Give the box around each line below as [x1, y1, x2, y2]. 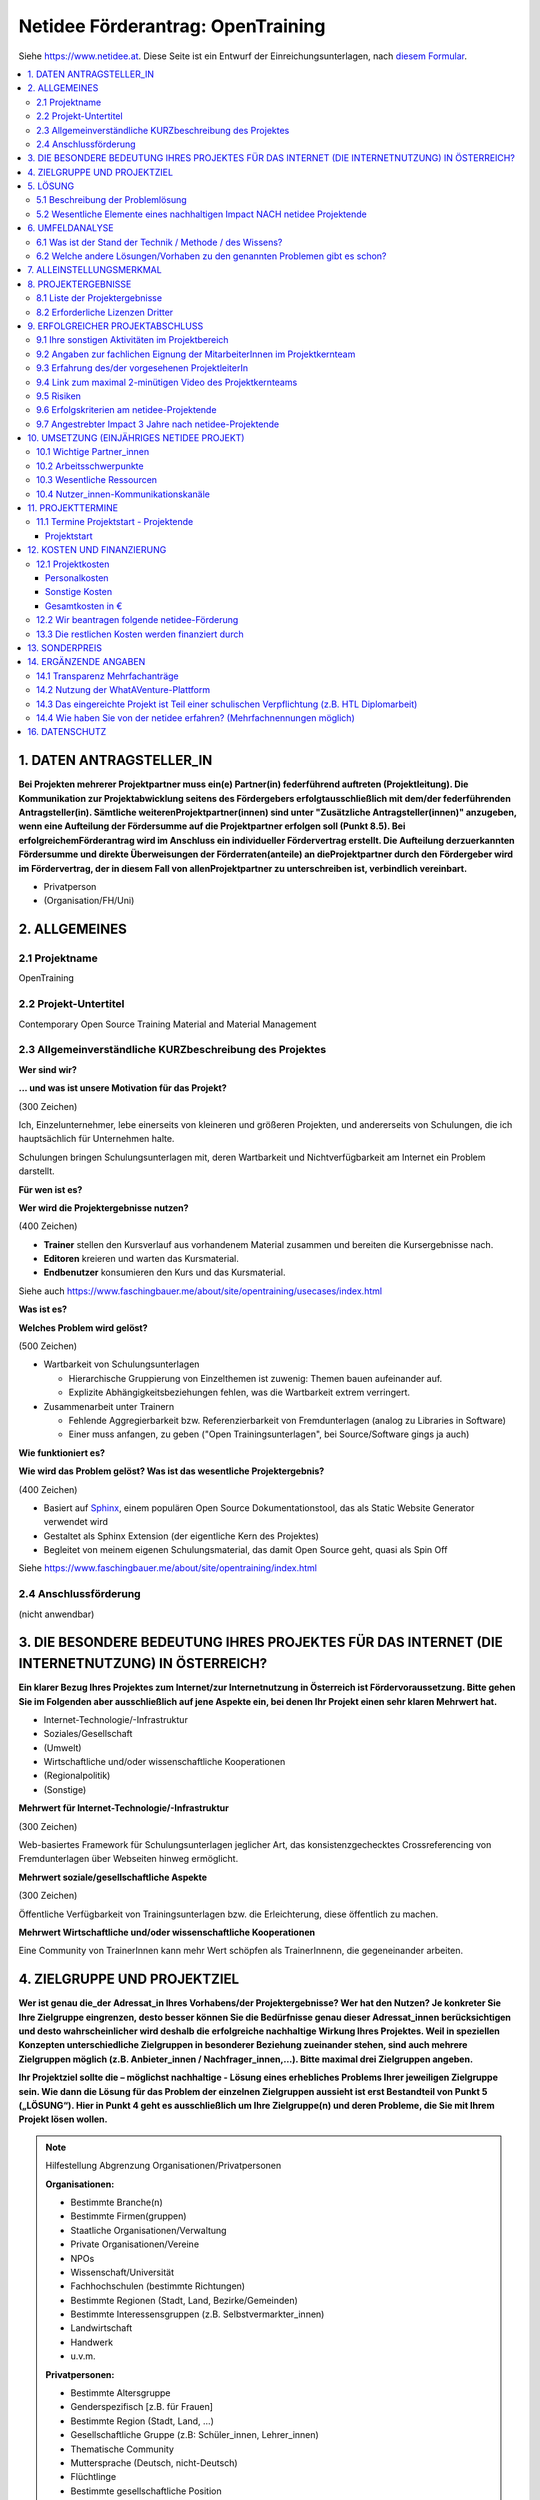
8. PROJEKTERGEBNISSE [27, 278, 132, 290]
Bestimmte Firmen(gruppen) [70, 2210, 187, 2222]
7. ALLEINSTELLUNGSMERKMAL [27, 264, 162, 276]
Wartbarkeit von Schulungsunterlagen [43, 1358, 200, 1370]
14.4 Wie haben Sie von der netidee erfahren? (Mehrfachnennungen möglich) [36, 711, 355, 724]
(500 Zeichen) [18, 1340, 78, 1352]
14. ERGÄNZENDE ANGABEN [27, 656, 146, 668]
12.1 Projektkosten [36, 558, 110, 570]
